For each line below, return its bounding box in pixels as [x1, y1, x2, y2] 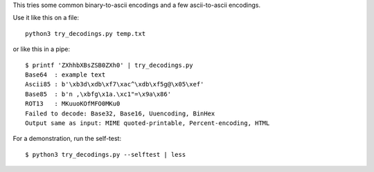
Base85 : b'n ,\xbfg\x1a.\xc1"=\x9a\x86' [25, 90, 172, 98]
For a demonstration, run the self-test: [12, 135, 121, 143]
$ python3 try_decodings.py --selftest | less [25, 151, 186, 158]
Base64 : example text [25, 70, 106, 79]
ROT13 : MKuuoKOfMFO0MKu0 [25, 100, 121, 108]
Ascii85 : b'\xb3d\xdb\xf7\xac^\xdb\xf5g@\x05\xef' [25, 80, 204, 88]
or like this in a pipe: [12, 45, 71, 53]
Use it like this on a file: [12, 14, 80, 22]
